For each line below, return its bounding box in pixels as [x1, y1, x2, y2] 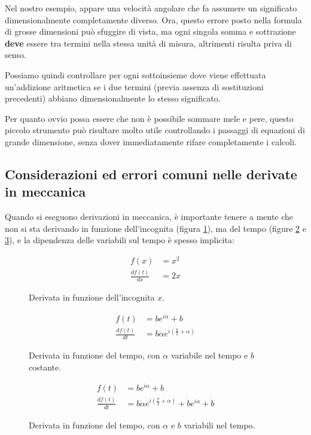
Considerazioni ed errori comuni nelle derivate [5, 164, 297, 183]
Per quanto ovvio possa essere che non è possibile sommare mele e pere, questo [5, 112, 294, 124]
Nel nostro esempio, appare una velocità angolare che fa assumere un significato [5, 2, 297, 14]
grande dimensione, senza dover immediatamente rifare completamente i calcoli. [5, 135, 297, 148]
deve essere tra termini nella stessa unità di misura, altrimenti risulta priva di [5, 36, 292, 49]
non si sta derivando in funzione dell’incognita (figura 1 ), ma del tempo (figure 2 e [5, 222, 306, 234]
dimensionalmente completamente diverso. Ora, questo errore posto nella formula [5, 13, 302, 26]
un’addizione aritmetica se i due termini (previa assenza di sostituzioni [5, 80, 264, 93]
